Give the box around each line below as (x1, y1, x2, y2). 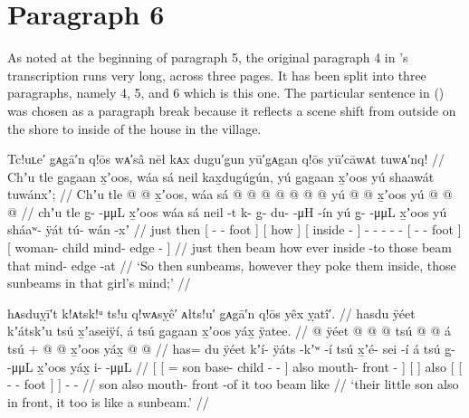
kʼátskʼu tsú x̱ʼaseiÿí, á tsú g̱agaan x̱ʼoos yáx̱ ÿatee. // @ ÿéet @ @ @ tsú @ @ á (7, 321, 451, 340)
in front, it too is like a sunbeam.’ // (7, 392, 209, 411)
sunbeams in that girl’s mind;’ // (7, 273, 191, 292)
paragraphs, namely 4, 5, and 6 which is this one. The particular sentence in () (7, 83, 445, 102)
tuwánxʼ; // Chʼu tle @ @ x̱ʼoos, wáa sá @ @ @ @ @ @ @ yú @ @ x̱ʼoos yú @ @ (7, 185, 453, 204)
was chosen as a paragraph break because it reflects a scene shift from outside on (7, 100, 456, 119)
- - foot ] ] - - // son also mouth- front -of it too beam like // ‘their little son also (7, 375, 459, 394)
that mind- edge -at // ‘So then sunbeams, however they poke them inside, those (7, 255, 456, 274)
